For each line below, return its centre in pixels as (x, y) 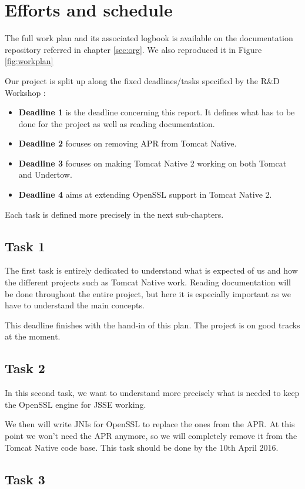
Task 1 (25, 246)
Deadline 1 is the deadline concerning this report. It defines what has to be (157, 112)
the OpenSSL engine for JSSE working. (76, 404)
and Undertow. (45, 174)
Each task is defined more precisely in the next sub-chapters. (114, 214)
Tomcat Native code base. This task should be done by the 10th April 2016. (142, 447)
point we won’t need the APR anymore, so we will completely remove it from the (151, 435)
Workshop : (25, 92)
